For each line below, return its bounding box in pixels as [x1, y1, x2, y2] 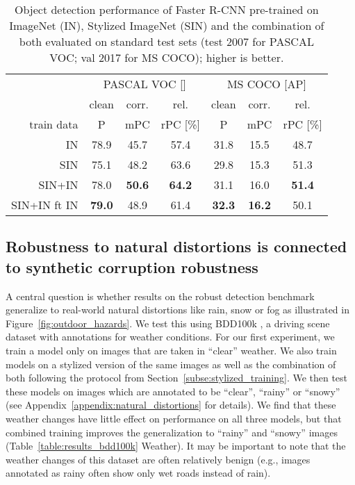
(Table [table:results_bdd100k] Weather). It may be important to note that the [6, 438, 346, 453]
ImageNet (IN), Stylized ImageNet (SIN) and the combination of [9, 17, 324, 33]
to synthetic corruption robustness [6, 256, 258, 277]
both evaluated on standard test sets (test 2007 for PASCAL [19, 33, 314, 49]
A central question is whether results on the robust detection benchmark [6, 288, 315, 303]
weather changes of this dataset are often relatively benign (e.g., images [6, 452, 311, 466]
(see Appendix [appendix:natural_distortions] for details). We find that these [6, 397, 336, 412]
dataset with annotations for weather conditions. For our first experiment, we [6, 329, 335, 344]
